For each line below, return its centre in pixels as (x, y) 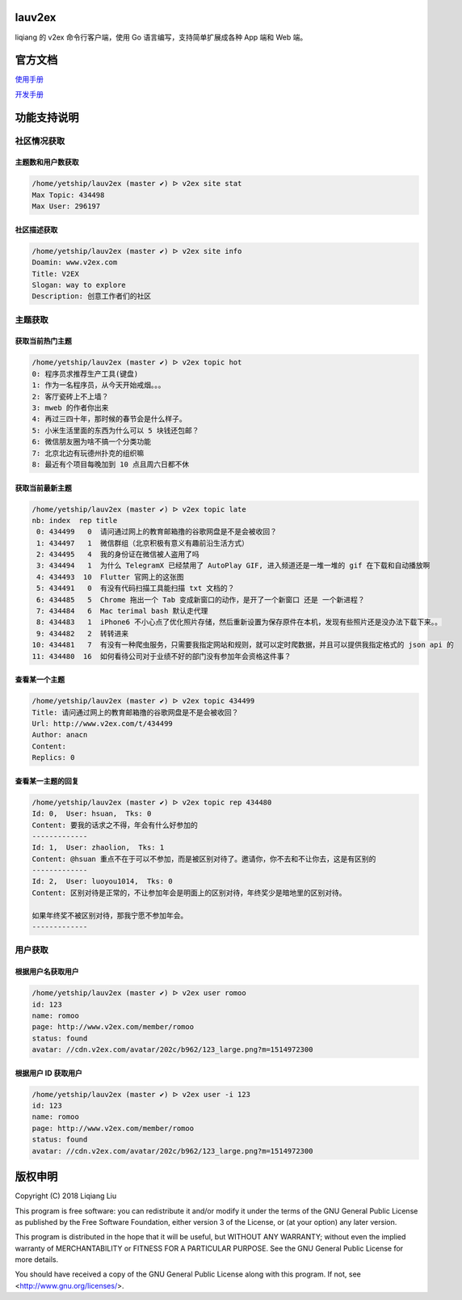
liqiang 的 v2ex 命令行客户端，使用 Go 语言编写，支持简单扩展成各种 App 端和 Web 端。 (161, 37)
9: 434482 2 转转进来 (83, 633)
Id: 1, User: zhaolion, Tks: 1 (98, 848)
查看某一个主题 (40, 680)
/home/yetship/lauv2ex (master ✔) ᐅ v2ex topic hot (137, 363)
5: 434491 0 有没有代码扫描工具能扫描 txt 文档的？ (136, 589)
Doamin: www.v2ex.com (75, 262)
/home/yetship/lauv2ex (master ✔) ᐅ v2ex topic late (139, 509)
